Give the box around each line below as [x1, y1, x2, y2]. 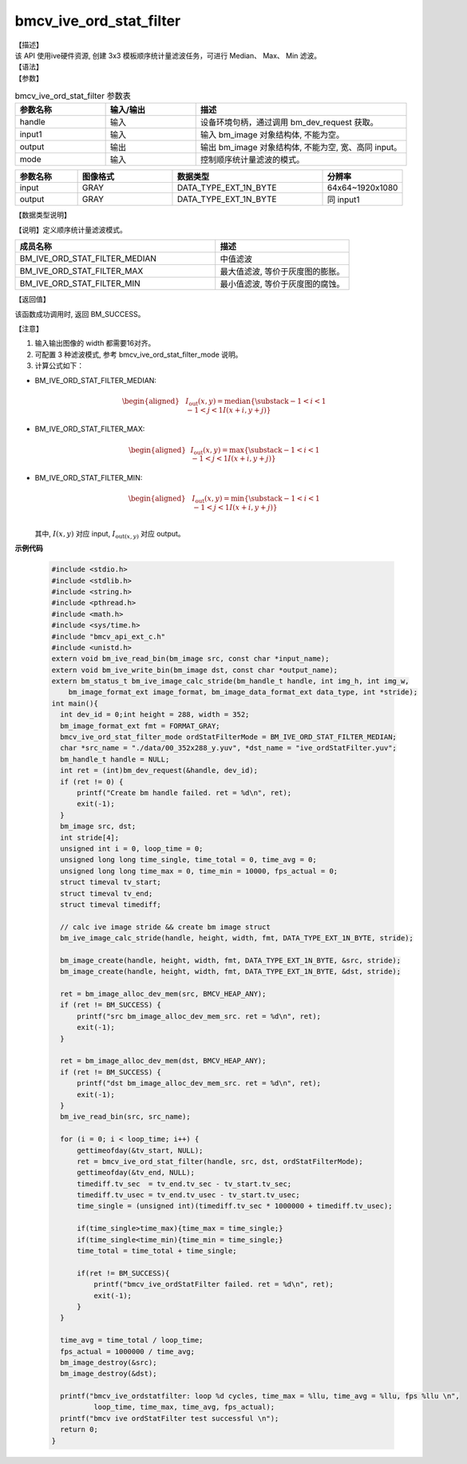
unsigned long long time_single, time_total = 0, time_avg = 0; [60, 855, 317, 865]
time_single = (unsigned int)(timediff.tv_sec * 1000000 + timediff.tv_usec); [77, 1201, 393, 1211]
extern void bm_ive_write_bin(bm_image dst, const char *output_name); [51, 665, 338, 675]
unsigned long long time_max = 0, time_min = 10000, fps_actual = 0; [60, 866, 338, 876]
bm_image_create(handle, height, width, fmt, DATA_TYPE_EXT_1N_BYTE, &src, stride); [60, 956, 402, 965]
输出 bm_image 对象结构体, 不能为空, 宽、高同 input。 [200, 142, 402, 153]
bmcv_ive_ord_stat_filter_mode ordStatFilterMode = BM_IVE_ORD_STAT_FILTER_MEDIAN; [60, 733, 397, 742]
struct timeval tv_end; [60, 888, 153, 898]
